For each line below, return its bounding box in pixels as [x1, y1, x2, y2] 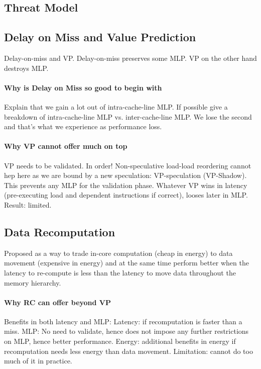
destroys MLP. [4, 62, 49, 73]
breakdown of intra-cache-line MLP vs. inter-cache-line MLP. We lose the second [4, 111, 252, 122]
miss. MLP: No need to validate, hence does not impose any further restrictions [4, 326, 249, 336]
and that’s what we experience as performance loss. [4, 121, 162, 132]
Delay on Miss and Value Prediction [4, 29, 196, 45]
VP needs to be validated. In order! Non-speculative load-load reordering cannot [4, 160, 251, 170]
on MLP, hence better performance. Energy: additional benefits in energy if [4, 336, 236, 346]
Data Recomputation [4, 224, 115, 239]
